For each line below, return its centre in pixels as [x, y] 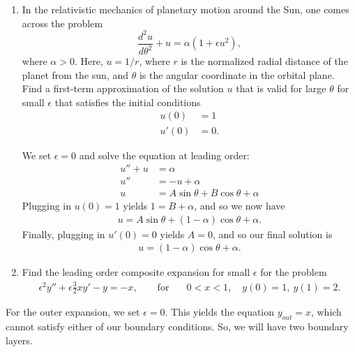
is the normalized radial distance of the [264, 61]
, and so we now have [240, 206]
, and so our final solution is [273, 234]
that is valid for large [281, 88]
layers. [19, 340]
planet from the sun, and [75, 74]
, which [326, 312]
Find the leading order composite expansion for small [136, 272]
